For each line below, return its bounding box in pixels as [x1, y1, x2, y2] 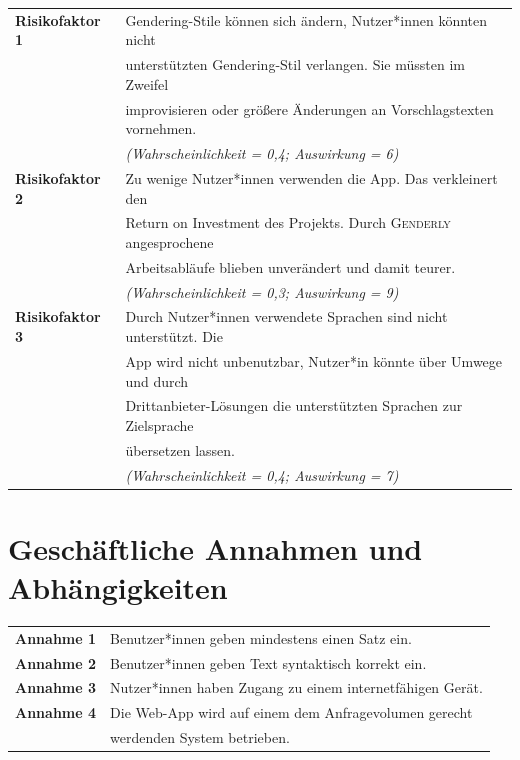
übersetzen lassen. [125, 439, 235, 460]
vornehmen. [125, 118, 197, 139]
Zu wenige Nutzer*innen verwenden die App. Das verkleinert [125, 167, 498, 188]
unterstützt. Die [125, 326, 223, 347]
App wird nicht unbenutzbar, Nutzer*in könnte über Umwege [125, 350, 503, 371]
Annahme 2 [15, 652, 97, 673]
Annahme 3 [15, 677, 97, 698]
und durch [125, 370, 189, 391]
